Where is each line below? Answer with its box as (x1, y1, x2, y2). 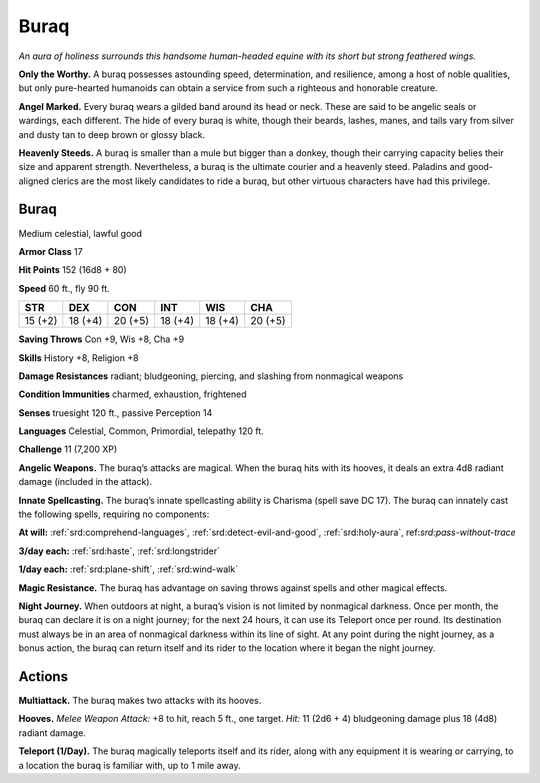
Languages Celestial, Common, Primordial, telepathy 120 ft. (18, 425, 264, 437)
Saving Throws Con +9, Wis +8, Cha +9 (18, 333, 185, 345)
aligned (18, 175, 50, 187)
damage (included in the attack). (18, 476, 153, 488)
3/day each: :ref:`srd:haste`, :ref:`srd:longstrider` (18, 545, 220, 557)
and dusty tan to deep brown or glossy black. (18, 128, 205, 140)
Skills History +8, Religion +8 (18, 351, 139, 364)
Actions (18, 668, 69, 685)
